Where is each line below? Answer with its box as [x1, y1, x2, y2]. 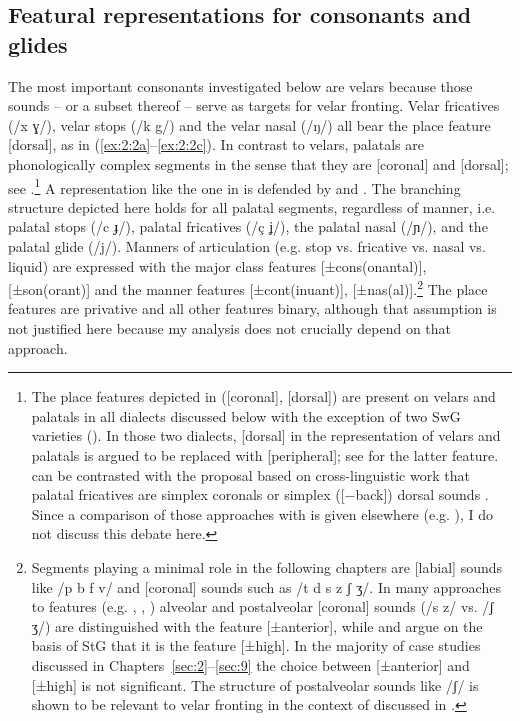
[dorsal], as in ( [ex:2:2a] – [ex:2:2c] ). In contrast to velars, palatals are [8, 134, 424, 155]
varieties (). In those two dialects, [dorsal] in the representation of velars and [31, 425, 501, 446]
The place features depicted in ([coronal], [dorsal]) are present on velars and [31, 386, 496, 407]
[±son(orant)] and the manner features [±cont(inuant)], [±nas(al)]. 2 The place [8, 276, 488, 299]
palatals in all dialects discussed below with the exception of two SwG [31, 405, 461, 426]
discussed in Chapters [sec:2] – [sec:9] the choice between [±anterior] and [31, 654, 470, 675]
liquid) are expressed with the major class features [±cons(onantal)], [8, 255, 427, 276]
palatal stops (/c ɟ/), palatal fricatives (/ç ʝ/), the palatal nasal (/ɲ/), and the [8, 216, 488, 237]
